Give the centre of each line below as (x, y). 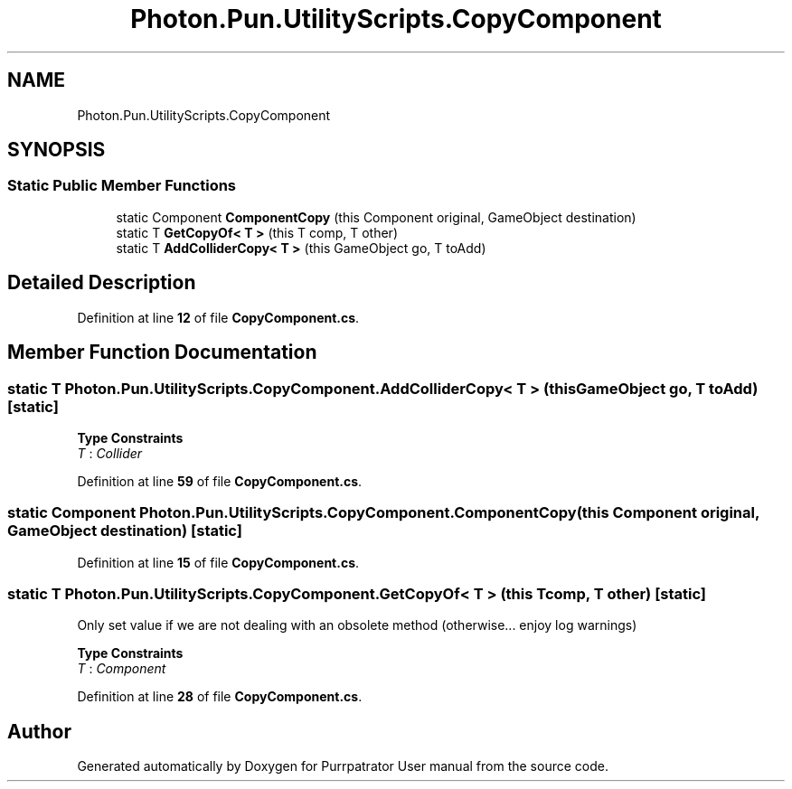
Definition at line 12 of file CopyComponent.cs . (218, 317)
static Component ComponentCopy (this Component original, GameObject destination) (376, 217)
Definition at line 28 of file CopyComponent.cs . (220, 697)
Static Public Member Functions (122, 186)
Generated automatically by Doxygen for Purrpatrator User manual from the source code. (343, 766)
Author (39, 731)
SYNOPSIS (57, 150)
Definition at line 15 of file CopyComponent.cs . (218, 562)
